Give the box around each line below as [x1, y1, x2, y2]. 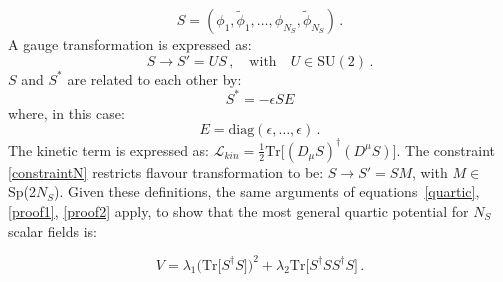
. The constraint [396, 139, 495, 160]
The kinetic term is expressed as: [8, 139, 210, 160]
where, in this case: [8, 102, 125, 123]
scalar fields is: [8, 220, 97, 241]
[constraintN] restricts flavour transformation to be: [8, 161, 324, 182]
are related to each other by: [67, 68, 242, 89]
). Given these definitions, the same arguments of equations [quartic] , [54, 181, 480, 202]
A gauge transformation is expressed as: [8, 34, 252, 54]
